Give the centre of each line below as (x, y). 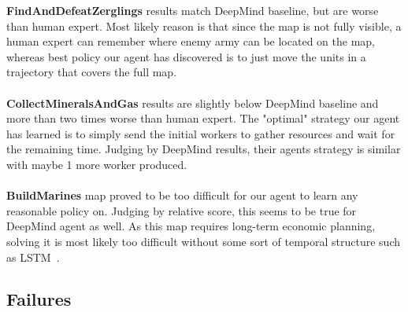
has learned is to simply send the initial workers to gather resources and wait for (201, 133)
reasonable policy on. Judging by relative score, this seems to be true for (182, 210)
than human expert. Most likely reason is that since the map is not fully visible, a (204, 26)
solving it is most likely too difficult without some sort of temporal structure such (204, 241)
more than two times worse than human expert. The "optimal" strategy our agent (203, 118)
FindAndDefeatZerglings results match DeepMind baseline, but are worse (193, 10)
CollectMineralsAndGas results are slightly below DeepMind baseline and (193, 103)
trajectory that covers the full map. (92, 72)
